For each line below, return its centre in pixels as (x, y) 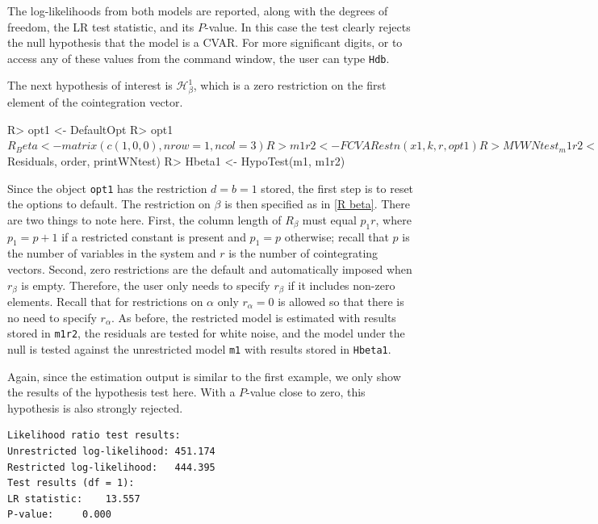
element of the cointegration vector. (95, 102)
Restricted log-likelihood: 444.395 (111, 467)
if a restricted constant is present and (154, 236)
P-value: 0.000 (59, 515)
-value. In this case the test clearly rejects (307, 26)
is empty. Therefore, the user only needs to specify (146, 285)
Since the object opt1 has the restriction (107, 188)
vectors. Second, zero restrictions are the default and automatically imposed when (210, 268)
